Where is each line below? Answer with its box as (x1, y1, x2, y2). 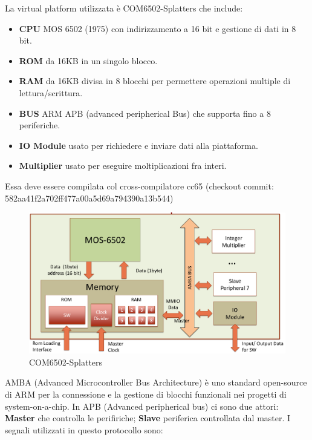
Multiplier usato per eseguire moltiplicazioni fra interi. (19, 159, 227, 172)
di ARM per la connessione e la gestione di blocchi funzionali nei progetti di (5, 387, 287, 400)
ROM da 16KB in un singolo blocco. (19, 54, 158, 67)
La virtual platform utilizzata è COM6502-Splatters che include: (5, 2, 243, 14)
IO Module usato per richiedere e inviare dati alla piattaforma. (19, 139, 258, 151)
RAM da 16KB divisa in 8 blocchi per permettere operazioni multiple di (19, 74, 291, 87)
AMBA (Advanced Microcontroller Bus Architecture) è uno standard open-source (5, 376, 307, 389)
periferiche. (19, 119, 60, 131)
